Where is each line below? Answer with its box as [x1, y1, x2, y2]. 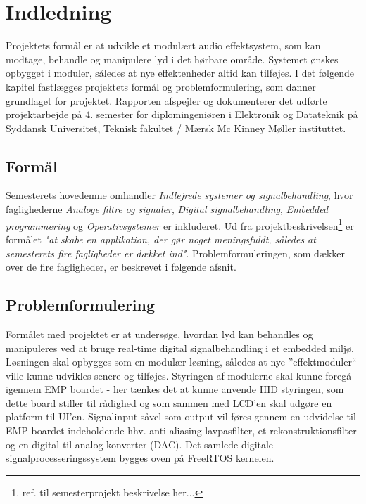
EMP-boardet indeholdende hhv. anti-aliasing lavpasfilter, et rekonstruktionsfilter [6, 423, 357, 438]
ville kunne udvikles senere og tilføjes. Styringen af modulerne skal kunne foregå [6, 368, 352, 382]
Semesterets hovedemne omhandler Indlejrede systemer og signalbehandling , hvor [6, 188, 353, 202]
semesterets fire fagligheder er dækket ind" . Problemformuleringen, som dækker [6, 245, 346, 260]
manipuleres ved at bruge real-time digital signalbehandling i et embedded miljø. [6, 340, 354, 355]
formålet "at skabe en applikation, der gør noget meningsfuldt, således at [6, 231, 316, 246]
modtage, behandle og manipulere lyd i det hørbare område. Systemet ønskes [6, 51, 339, 66]
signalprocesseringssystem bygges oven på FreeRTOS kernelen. [6, 451, 274, 465]
